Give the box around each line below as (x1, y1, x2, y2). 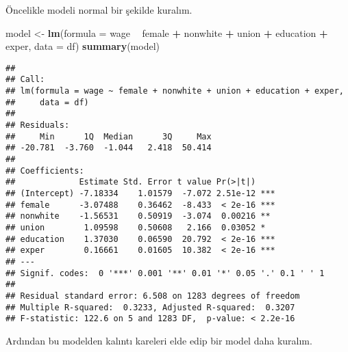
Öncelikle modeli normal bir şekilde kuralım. (5, 3, 192, 16)
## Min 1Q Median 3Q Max (5, 131, 212, 141)
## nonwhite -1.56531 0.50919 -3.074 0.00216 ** (5, 211, 271, 221)
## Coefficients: (5, 165, 84, 176)
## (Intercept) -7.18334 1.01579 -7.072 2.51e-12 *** (5, 189, 275, 198)
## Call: (5, 75, 45, 85)
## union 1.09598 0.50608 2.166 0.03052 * (5, 222, 266, 232)
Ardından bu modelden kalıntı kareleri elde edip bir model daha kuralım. (5, 333, 312, 347)
